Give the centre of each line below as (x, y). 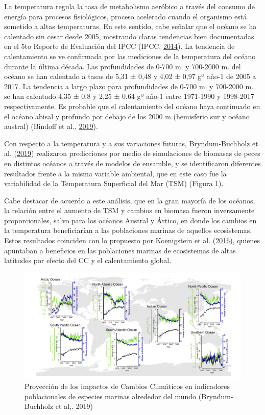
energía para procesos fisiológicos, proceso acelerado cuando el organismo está (126, 16)
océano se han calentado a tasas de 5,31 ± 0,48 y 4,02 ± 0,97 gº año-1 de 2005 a (130, 76)
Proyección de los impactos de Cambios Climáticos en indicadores (127, 386)
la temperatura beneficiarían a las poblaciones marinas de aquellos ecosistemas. (128, 230)
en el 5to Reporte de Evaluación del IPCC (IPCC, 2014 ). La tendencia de (119, 46)
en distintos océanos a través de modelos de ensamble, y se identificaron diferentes (132, 163)
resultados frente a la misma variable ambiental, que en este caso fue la (115, 173)
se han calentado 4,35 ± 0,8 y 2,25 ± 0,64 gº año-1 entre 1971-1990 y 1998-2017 (129, 96)
